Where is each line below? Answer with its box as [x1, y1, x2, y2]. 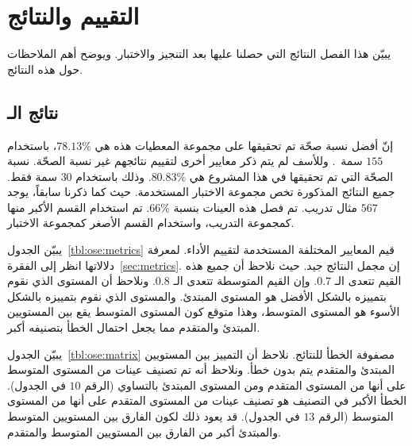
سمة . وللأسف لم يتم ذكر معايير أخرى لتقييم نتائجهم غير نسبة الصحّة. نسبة [7, 152, 363, 169]
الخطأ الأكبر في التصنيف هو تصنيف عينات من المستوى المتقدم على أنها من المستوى [7, 392, 407, 409]
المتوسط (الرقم [318, 408, 394, 425]
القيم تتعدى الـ [334, 272, 402, 289]
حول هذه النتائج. [7, 60, 83, 77]
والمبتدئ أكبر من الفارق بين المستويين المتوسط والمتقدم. [7, 423, 281, 440]
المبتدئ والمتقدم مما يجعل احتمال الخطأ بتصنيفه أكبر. [7, 319, 260, 336]
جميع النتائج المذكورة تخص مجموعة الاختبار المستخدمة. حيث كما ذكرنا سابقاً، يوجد [7, 183, 395, 200]
